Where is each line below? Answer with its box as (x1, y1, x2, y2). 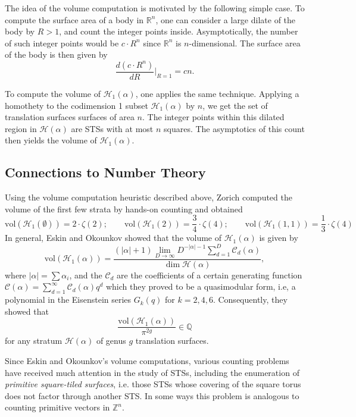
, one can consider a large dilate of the (155, 13, 296, 26)
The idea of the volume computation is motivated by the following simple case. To (5, 2, 305, 14)
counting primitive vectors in (5, 401, 110, 413)
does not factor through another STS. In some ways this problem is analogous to (5, 389, 299, 402)
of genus (96, 334, 126, 347)
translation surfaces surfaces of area (5, 111, 135, 123)
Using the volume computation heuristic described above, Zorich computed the (5, 191, 292, 203)
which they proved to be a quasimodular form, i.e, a (105, 280, 296, 293)
